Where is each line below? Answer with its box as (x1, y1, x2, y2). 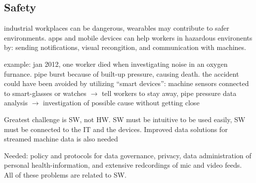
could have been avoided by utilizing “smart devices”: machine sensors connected (4, 78, 249, 89)
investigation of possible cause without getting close (43, 97, 200, 108)
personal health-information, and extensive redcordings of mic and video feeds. (4, 160, 242, 170)
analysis (4, 97, 28, 108)
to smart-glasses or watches (4, 88, 86, 98)
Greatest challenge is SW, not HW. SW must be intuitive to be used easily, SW (4, 114, 246, 124)
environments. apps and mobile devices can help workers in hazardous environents (4, 32, 253, 43)
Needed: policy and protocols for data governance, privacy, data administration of (4, 150, 252, 160)
